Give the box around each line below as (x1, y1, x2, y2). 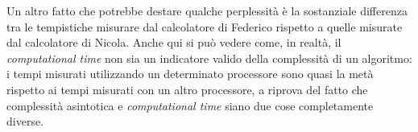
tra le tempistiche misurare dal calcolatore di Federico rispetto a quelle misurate (6, 18, 403, 35)
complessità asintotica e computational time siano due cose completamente (6, 97, 374, 113)
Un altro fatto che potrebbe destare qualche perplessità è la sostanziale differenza (6, 2, 408, 19)
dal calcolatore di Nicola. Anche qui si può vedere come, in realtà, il (6, 34, 341, 51)
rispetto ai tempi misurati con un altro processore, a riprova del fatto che (6, 80, 368, 97)
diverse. (6, 113, 44, 130)
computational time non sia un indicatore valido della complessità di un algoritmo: (6, 49, 412, 66)
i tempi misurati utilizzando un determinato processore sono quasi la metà (6, 65, 374, 82)
